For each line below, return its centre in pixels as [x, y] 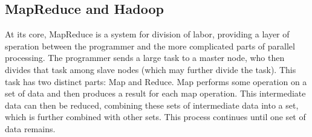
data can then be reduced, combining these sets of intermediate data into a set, [152, 105]
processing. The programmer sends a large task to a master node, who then [145, 58]
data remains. [30, 128]
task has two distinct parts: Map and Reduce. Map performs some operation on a [156, 81]
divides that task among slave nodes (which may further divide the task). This [151, 69]
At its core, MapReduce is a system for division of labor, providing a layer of [147, 34]
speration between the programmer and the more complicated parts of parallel [150, 46]
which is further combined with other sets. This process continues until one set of [155, 117]
